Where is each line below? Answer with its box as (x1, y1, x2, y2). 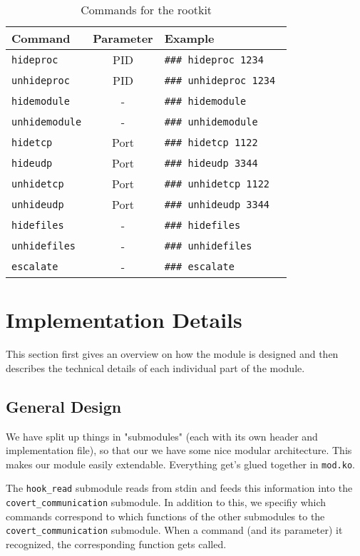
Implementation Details (6, 305, 242, 334)
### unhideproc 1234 (164, 74, 276, 86)
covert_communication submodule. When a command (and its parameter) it (6, 522, 343, 537)
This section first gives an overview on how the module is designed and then (6, 346, 339, 361)
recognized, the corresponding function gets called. (6, 536, 227, 551)
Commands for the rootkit (81, 1, 212, 18)
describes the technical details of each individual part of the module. (6, 360, 305, 375)
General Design (6, 395, 122, 417)
